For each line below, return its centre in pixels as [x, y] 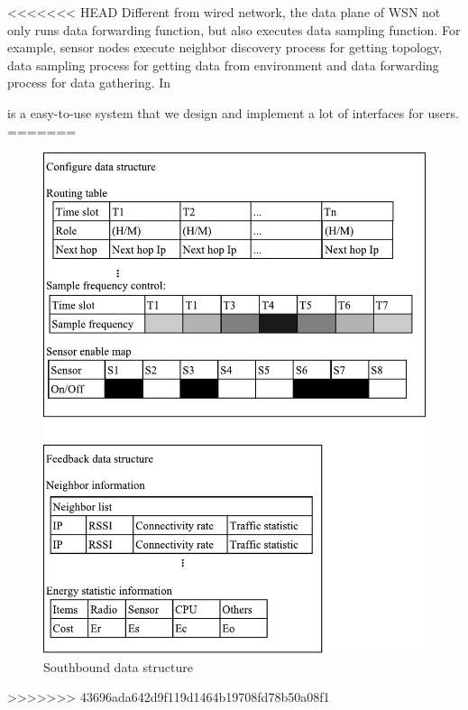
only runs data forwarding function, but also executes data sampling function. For [234, 29]
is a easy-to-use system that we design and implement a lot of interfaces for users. [233, 112]
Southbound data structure [118, 666]
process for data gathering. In [89, 83]
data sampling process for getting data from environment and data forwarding [223, 65]
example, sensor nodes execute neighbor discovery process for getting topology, [225, 47]
